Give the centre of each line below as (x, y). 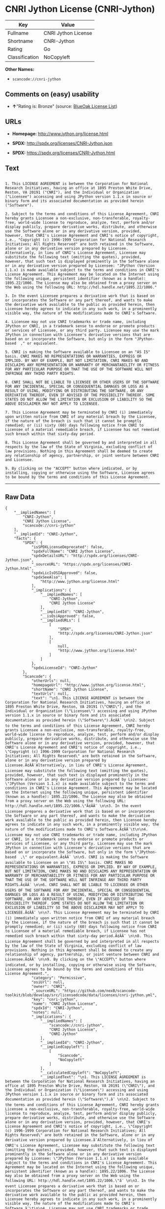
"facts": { (25, 538)
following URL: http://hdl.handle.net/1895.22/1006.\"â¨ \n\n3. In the (80, 1181)
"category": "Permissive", (59, 978)
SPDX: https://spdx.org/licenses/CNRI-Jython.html (64, 153)
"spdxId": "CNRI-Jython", (58, 1008)
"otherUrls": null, (51, 681)
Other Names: (20, 69)
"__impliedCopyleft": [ (65, 1047)
